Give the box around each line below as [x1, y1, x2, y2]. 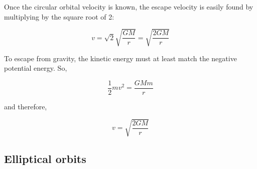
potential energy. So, [4, 63, 67, 73]
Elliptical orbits [4, 150, 86, 166]
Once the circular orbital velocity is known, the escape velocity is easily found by [4, 2, 253, 12]
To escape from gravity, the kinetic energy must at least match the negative [4, 53, 237, 63]
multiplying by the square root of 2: [4, 11, 114, 22]
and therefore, [4, 101, 47, 111]
